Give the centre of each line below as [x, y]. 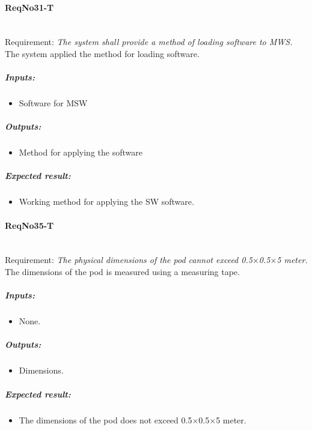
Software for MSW [53, 103]
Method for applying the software [81, 152]
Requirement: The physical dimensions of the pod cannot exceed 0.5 [129, 260]
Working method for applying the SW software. [106, 201]
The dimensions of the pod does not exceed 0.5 [106, 419]
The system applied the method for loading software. [102, 53]
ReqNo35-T [29, 225]
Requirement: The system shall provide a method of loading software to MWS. [149, 42]
